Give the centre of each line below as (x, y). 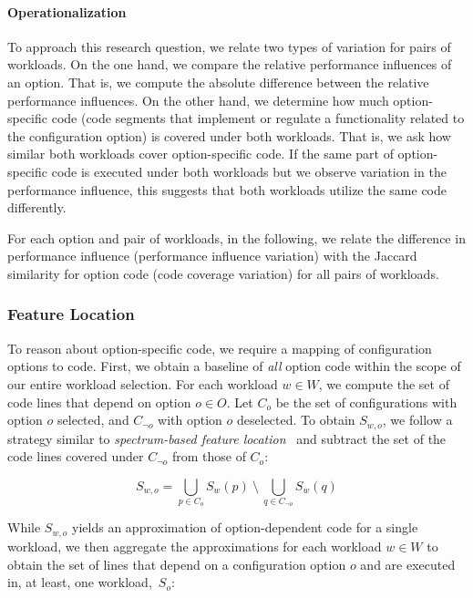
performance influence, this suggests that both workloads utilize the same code (227, 189)
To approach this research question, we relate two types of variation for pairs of (229, 46)
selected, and (93, 420)
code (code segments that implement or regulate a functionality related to (258, 118)
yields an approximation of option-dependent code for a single (245, 527)
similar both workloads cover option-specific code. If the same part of (201, 154)
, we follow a (417, 420)
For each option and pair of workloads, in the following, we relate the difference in (236, 237)
